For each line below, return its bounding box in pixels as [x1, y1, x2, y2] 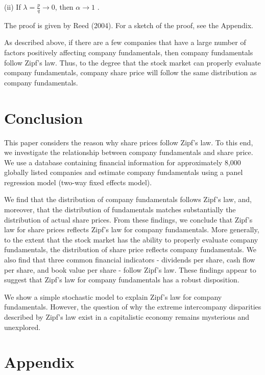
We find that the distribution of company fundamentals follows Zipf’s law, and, [4, 194, 252, 205]
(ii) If [4, 2, 21, 12]
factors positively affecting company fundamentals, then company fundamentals [4, 47, 253, 58]
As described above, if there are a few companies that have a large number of [4, 37, 246, 48]
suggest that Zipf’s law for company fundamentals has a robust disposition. [4, 274, 239, 285]
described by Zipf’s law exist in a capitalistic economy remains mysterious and [4, 312, 250, 322]
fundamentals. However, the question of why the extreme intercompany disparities [4, 301, 261, 312]
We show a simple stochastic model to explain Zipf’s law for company [4, 291, 222, 302]
